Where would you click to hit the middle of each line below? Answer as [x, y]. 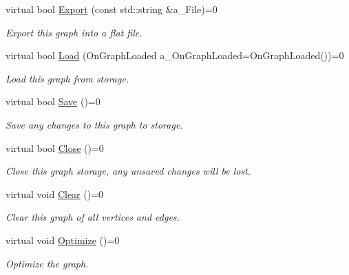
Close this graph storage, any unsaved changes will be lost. [128, 171]
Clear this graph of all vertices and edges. [93, 217]
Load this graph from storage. [67, 78]
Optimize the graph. [47, 263]
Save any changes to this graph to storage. [94, 124]
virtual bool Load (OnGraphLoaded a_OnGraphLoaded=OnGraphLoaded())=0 [175, 55]
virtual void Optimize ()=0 [63, 240]
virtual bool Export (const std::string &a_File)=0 [112, 9]
